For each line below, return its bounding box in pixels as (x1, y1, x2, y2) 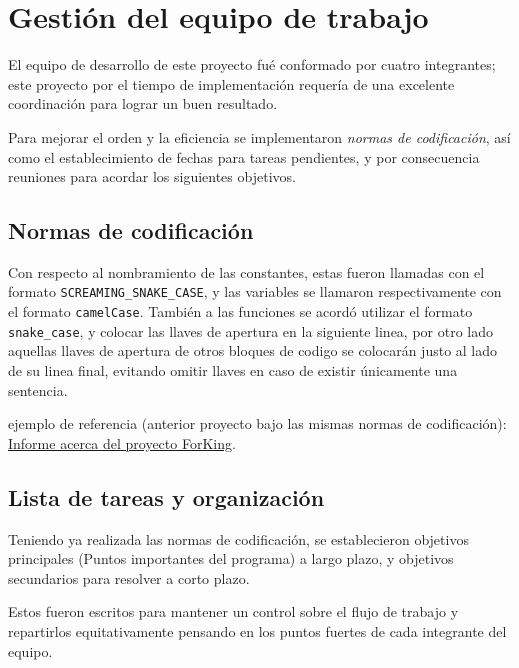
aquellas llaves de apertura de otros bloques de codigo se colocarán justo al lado (8, 340, 498, 361)
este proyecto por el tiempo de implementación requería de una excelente (8, 73, 455, 94)
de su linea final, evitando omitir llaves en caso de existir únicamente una (8, 360, 458, 381)
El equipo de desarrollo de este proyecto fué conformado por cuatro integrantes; (8, 54, 496, 75)
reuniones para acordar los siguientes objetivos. (8, 166, 296, 187)
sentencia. (8, 379, 68, 400)
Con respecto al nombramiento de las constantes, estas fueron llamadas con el (8, 261, 485, 282)
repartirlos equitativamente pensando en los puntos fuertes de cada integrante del (8, 621, 507, 641)
